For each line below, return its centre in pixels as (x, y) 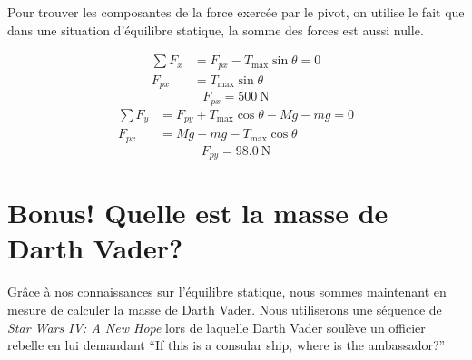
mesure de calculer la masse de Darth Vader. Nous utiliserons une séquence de (225, 309)
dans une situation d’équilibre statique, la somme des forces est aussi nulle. (216, 29)
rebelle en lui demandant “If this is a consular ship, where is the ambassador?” (226, 345)
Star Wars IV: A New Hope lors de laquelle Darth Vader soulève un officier (216, 327)
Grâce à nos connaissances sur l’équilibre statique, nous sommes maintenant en (227, 292)
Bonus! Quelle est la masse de (198, 213)
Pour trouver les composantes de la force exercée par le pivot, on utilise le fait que (236, 12)
